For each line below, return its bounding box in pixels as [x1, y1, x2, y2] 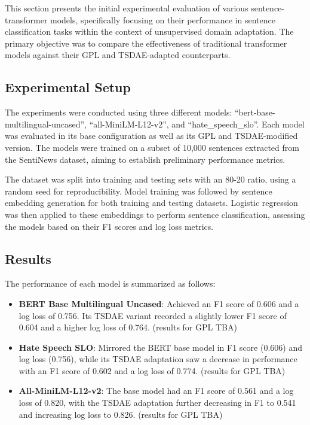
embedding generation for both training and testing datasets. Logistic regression [5, 196, 298, 209]
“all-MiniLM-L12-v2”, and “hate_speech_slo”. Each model [89, 117, 305, 130]
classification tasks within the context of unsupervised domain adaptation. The [5, 25, 294, 38]
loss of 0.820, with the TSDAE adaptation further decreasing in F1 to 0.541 [19, 396, 296, 409]
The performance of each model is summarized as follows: [5, 277, 216, 290]
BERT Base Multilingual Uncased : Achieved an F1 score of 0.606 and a [19, 297, 299, 309]
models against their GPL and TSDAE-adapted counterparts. [5, 48, 231, 61]
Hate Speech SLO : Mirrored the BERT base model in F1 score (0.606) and [19, 341, 302, 353]
